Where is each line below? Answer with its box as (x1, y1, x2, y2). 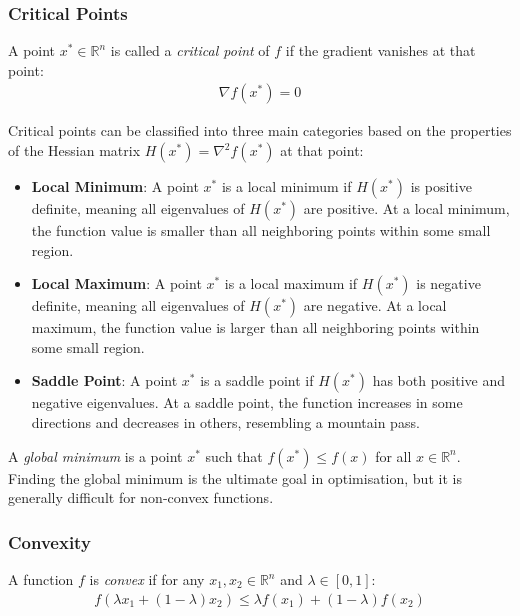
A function (8, 569, 74, 589)
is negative (416, 273, 481, 294)
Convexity (8, 529, 91, 554)
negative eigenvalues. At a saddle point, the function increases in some (31, 392, 463, 413)
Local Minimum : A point (31, 176, 199, 197)
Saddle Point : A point (31, 370, 178, 391)
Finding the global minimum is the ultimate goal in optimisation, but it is (8, 467, 462, 488)
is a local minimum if (221, 176, 352, 197)
